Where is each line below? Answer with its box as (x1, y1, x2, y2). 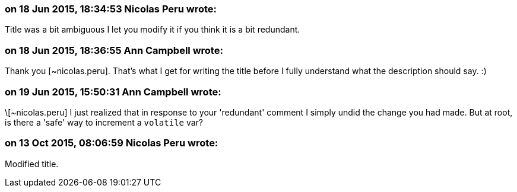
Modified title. (5, 158, 59, 169)
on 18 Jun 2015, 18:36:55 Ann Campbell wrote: (5, 44, 223, 56)
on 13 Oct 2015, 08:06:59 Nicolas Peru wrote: (5, 137, 218, 149)
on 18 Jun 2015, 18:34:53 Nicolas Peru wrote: (5, 3, 217, 15)
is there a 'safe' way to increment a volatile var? (5, 117, 204, 127)
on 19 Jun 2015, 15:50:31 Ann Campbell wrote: (5, 85, 221, 98)
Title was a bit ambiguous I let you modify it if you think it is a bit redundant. (5, 24, 300, 35)
